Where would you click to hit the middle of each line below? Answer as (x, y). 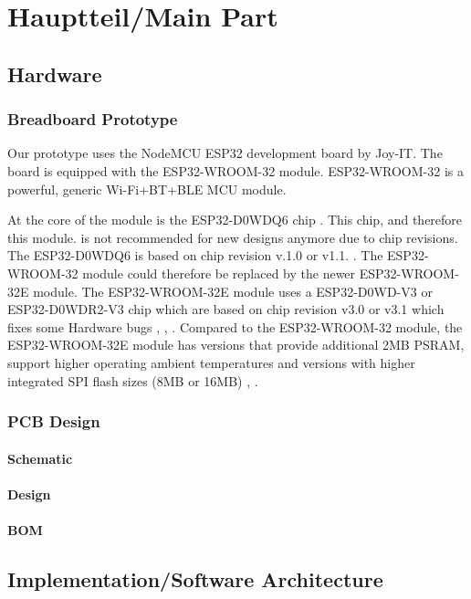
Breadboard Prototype (93, 119)
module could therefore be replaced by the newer (219, 273)
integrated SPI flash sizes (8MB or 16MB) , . (133, 380)
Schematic (40, 458)
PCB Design (54, 421)
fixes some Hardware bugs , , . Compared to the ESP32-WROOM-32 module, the (235, 326)
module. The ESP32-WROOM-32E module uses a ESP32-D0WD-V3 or (233, 291)
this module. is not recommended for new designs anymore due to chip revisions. (233, 237)
